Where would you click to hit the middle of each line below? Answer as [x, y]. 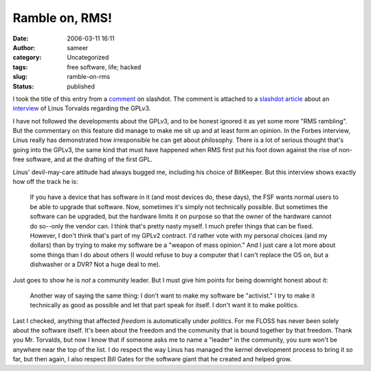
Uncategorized [88, 58]
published [81, 86]
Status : [23, 86]
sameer [78, 47]
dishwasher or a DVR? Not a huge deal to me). [95, 265]
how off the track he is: [45, 182]
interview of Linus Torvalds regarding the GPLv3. [82, 108]
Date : [21, 38]
